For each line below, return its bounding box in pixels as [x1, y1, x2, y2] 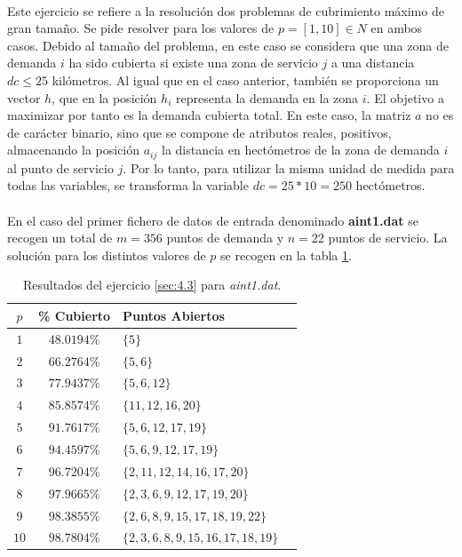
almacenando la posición [7, 140, 140, 159]
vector [7, 88, 41, 107]
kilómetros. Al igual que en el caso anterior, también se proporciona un [52, 70, 439, 89]
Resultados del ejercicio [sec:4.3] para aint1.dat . [23, 275, 282, 294]
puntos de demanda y [166, 228, 284, 247]
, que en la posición [52, 88, 157, 107]
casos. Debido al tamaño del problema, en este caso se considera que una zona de [7, 36, 449, 54]
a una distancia [331, 53, 415, 72]
